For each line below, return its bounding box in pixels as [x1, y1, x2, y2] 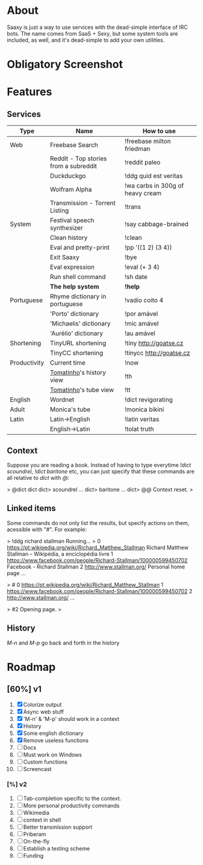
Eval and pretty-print [49, 244, 110, 252]
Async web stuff [23, 708, 64, 715]
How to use [142, 127, 176, 136]
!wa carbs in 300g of [125, 181, 184, 190]
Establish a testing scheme [23, 845, 90, 852]
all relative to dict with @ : [7, 474, 70, 481]
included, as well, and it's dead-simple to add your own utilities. [7, 36, 165, 43]
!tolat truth [125, 425, 154, 433]
